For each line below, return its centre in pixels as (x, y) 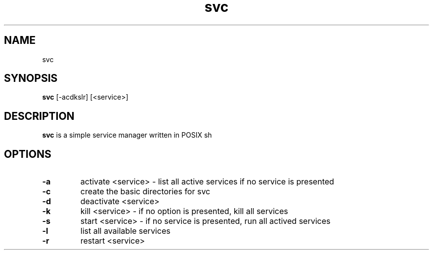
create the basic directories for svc (145, 192)
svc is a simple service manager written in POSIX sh (127, 135)
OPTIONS (28, 154)
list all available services (125, 231)
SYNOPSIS (31, 78)
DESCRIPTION (39, 116)
